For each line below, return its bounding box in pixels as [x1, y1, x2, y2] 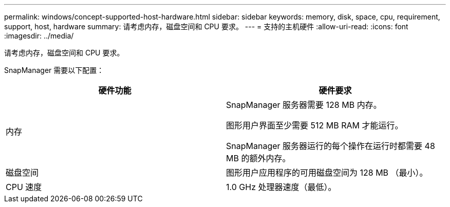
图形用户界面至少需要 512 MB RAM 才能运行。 [226, 120, 403, 130]
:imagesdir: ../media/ [4, 31, 74, 40]
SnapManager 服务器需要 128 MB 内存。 [226, 100, 382, 110]
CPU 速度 [6, 182, 42, 192]
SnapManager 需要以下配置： [4, 66, 104, 74]
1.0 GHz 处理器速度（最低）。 [226, 182, 336, 192]
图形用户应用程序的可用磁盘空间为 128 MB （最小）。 [226, 167, 428, 178]
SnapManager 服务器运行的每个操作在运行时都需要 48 [226, 141, 435, 151]
